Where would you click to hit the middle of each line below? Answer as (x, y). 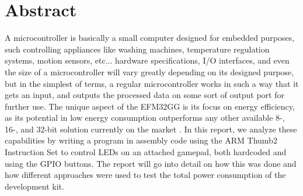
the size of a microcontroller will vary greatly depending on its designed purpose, (149, 71)
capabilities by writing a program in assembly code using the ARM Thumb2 (141, 140)
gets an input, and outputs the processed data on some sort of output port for (144, 95)
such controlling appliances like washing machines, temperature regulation (137, 49)
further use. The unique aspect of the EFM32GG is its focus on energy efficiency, (150, 106)
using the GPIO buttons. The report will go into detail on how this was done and (151, 163)
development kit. (34, 186)
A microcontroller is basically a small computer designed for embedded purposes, (150, 38)
